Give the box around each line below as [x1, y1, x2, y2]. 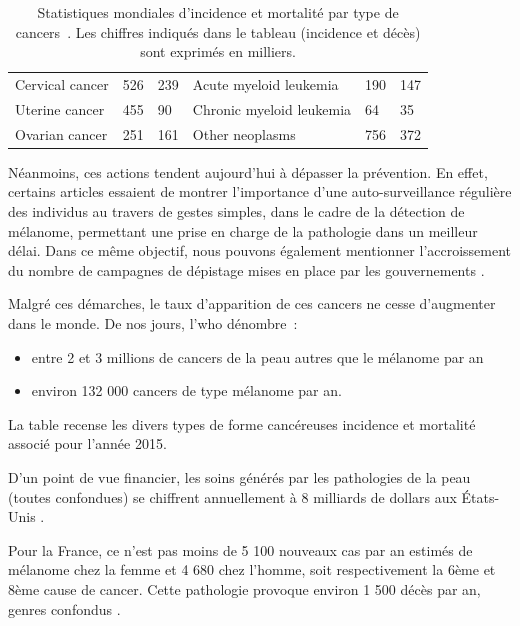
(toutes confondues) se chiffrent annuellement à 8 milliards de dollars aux [8, 486, 457, 507]
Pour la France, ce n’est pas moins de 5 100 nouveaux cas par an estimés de [8, 539, 473, 560]
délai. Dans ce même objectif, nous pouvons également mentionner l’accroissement [8, 240, 512, 261]
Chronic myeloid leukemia [192, 98, 352, 119]
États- [461, 486, 500, 507]
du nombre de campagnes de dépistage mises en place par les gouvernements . [8, 259, 485, 280]
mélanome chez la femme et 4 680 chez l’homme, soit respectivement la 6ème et [8, 559, 496, 580]
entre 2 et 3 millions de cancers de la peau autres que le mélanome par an [31, 346, 484, 367]
